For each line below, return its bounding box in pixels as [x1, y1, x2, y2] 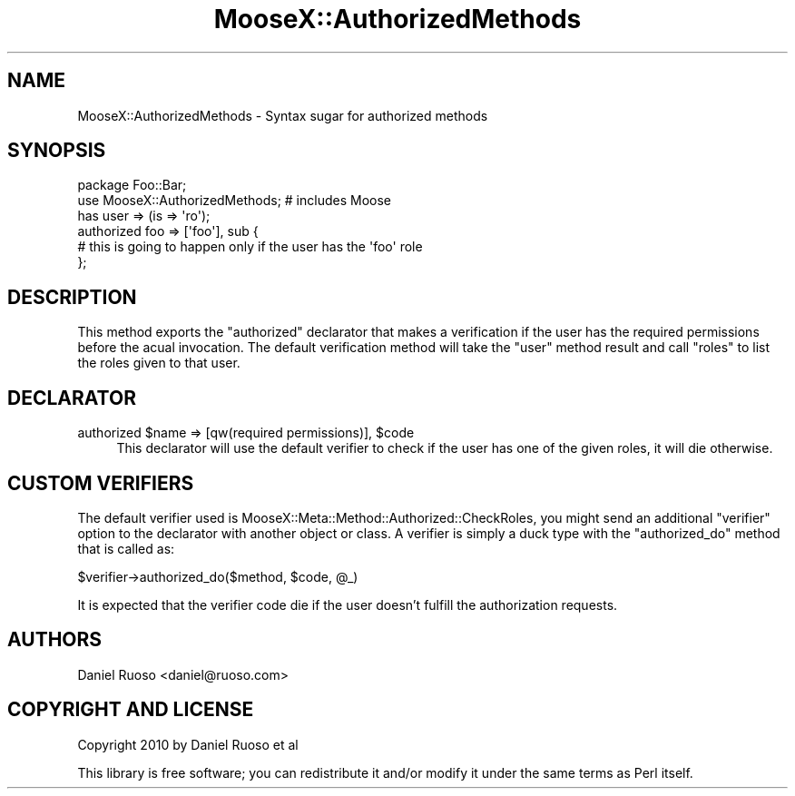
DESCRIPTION [7, 285, 137, 309]
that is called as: [77, 540, 175, 556]
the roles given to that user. [77, 355, 240, 371]
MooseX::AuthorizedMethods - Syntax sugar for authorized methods [77, 107, 488, 123]
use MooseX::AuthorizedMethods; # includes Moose [77, 192, 391, 209]
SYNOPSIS [7, 139, 106, 162]
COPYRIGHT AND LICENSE [7, 698, 254, 722]
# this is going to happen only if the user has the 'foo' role [77, 239, 423, 255]
